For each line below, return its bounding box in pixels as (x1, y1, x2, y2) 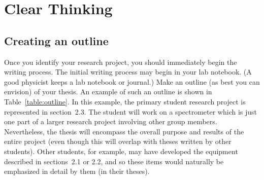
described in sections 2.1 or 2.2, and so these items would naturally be (4, 156, 224, 166)
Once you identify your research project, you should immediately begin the (4, 56, 237, 67)
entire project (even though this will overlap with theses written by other (4, 136, 232, 147)
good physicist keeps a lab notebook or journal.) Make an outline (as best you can (4, 76, 260, 87)
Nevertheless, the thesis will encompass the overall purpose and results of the (4, 126, 244, 136)
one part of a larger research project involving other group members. (4, 116, 217, 127)
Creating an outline (4, 32, 109, 48)
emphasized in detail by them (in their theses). (4, 166, 150, 176)
